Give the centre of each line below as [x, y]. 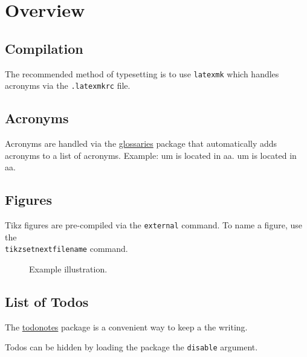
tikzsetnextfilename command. [66, 249]
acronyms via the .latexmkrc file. [68, 85]
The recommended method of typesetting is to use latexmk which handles [142, 73]
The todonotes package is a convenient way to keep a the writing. [126, 326]
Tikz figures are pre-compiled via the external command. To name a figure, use [153, 225]
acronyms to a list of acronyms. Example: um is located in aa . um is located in [151, 155]
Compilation [44, 48]
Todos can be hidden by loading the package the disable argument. [131, 347]
